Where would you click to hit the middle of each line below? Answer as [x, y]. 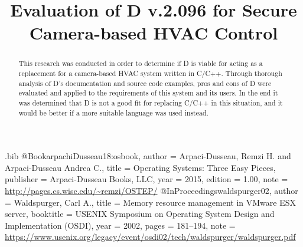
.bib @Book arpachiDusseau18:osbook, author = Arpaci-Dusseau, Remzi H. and [148, 156]
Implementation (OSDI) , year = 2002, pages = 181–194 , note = [120, 225]
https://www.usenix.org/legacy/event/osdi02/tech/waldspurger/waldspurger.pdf [150, 237]
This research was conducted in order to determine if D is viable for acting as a [141, 63]
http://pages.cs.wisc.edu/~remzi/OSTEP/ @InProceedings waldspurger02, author [151, 191]
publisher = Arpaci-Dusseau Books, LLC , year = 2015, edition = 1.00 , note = [146, 179]
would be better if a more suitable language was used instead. [113, 112]
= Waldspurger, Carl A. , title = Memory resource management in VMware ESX [150, 202]
